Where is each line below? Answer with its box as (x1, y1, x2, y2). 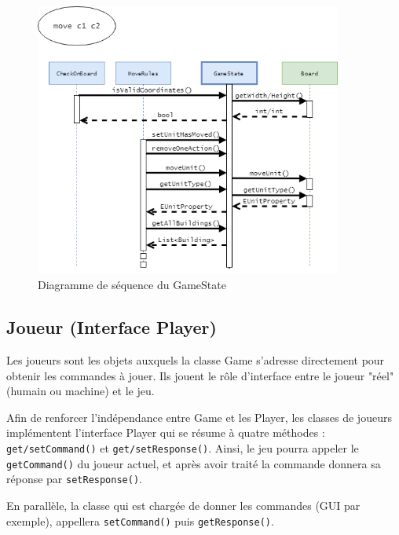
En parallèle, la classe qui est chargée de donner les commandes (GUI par (6, 497, 361, 513)
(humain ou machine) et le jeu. (6, 383, 155, 399)
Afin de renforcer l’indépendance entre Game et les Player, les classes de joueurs (6, 409, 392, 425)
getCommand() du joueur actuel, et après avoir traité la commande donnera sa (6, 455, 381, 471)
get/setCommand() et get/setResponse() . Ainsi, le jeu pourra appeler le (6, 440, 359, 456)
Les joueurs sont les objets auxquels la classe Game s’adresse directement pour (6, 352, 385, 368)
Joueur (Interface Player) (6, 315, 217, 339)
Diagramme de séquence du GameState (38, 277, 226, 293)
